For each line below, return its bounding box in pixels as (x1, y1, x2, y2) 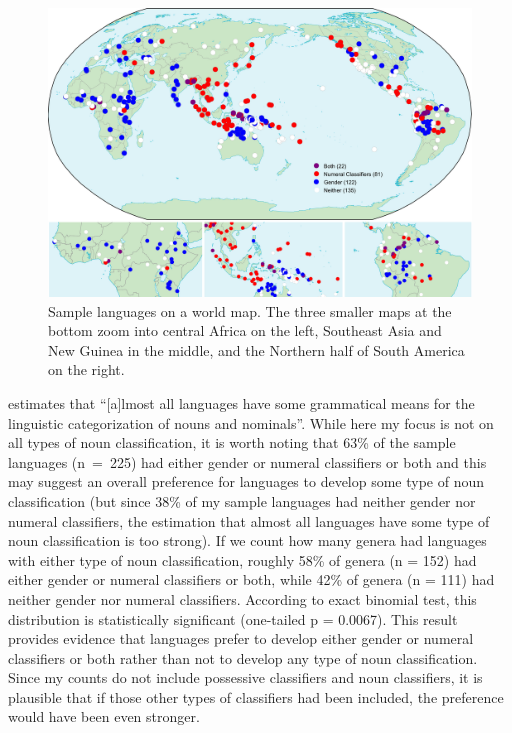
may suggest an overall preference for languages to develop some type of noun (8, 471, 485, 492)
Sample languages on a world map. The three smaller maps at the (48, 300, 452, 321)
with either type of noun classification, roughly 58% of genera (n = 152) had (8, 549, 477, 570)
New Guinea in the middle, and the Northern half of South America (48, 339, 465, 360)
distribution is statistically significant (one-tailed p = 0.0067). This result (8, 608, 458, 629)
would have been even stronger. (8, 706, 200, 727)
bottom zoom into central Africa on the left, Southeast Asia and (48, 320, 442, 341)
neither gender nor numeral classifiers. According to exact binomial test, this (8, 588, 477, 609)
